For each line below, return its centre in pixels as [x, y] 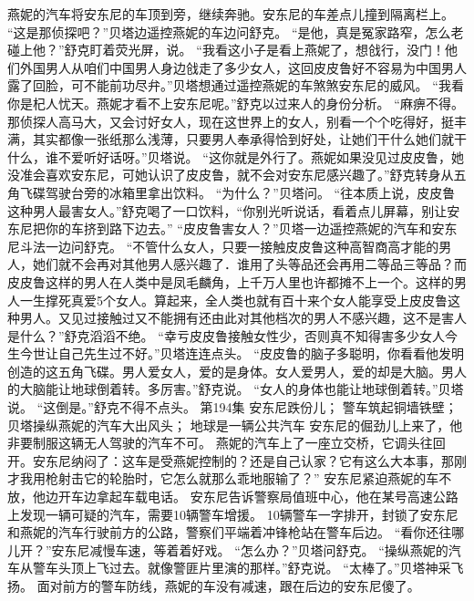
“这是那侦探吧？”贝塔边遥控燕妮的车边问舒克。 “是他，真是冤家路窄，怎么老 [236, 31]
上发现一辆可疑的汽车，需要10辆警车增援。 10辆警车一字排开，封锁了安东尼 [233, 514]
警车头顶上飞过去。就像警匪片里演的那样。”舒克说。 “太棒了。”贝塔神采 [242, 568]
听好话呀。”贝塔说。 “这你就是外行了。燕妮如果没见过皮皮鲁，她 [273, 156]
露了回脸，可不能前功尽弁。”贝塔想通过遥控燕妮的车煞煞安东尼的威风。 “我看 [236, 85]
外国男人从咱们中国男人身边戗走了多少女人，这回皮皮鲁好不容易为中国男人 [243, 67]
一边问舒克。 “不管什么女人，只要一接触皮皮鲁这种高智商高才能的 [242, 246]
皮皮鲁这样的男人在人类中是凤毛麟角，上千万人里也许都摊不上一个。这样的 [231, 281]
